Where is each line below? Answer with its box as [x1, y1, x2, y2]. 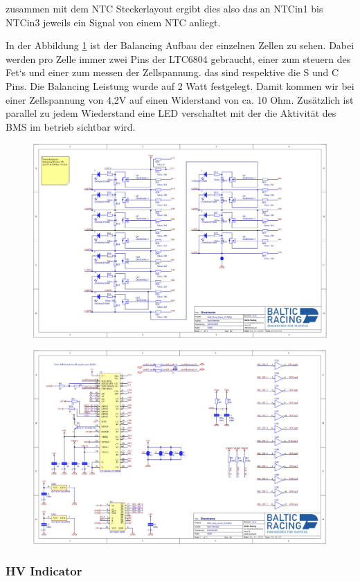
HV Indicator [6, 562, 82, 580]
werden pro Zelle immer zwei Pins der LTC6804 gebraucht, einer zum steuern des [6, 51, 351, 66]
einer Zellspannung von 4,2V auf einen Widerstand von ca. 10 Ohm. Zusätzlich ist [6, 92, 354, 107]
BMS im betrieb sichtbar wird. [6, 119, 136, 133]
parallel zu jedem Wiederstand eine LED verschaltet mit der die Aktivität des [6, 106, 336, 120]
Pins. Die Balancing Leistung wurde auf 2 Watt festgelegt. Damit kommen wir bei [6, 78, 354, 93]
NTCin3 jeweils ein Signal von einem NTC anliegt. [6, 15, 221, 29]
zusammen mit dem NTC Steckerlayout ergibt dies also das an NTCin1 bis [6, 1, 323, 15]
